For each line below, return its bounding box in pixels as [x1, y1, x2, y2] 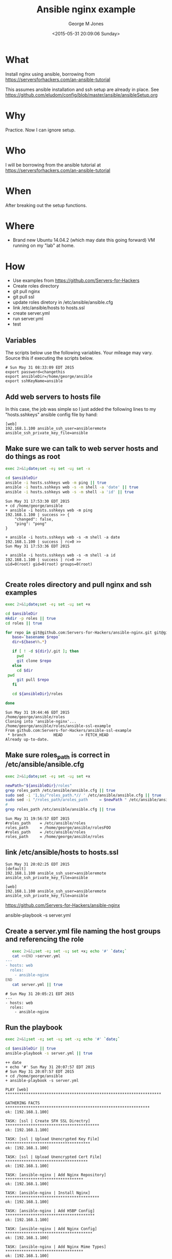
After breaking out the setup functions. [5, 202, 87, 208]
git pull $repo [16, 677, 50, 682]
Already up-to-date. [5, 737, 50, 742]
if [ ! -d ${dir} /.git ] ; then [12, 648, 79, 654]
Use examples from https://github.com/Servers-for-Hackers [12, 277, 140, 283]
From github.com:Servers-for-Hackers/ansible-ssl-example [5, 728, 132, 733]
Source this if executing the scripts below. [5, 355, 94, 361]
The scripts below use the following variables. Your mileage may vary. [5, 350, 153, 356]
